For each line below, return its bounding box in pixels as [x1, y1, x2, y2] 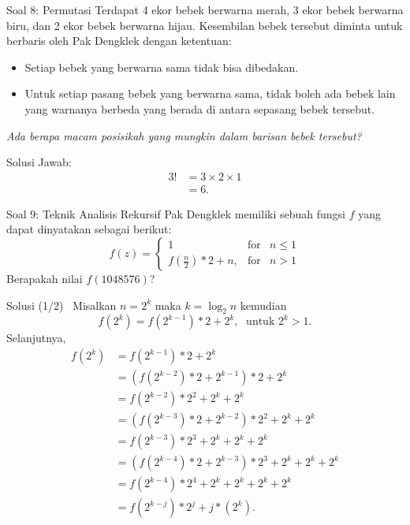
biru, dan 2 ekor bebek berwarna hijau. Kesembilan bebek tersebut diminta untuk [6, 17, 403, 33]
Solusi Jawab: [6, 154, 72, 170]
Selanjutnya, [6, 330, 66, 346]
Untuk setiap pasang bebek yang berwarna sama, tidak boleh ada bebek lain [24, 85, 396, 102]
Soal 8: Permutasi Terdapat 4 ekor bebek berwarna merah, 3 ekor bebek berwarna [6, 2, 404, 17]
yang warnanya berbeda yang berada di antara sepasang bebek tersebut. [24, 100, 375, 117]
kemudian [240, 296, 287, 313]
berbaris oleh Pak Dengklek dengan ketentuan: [6, 32, 232, 49]
